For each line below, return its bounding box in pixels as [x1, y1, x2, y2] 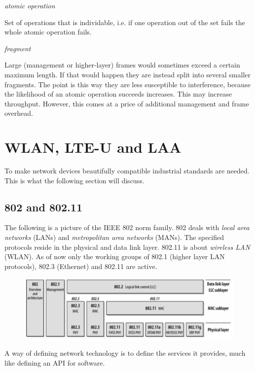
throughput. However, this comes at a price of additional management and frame [4, 98, 249, 108]
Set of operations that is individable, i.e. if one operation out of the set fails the [4, 17, 245, 27]
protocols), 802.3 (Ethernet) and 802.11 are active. [4, 261, 157, 271]
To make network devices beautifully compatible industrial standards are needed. [4, 166, 250, 176]
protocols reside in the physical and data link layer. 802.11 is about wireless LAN [4, 241, 250, 252]
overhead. [4, 108, 33, 118]
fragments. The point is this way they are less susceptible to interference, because [4, 79, 251, 89]
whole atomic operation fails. [4, 27, 92, 37]
